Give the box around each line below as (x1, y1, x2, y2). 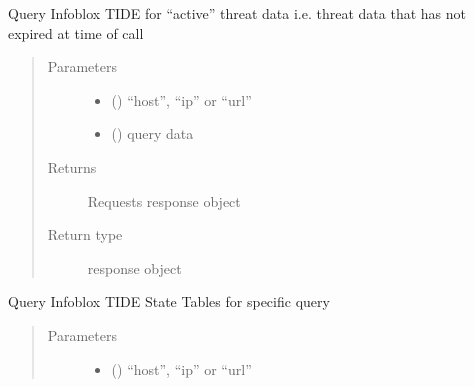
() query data (111, 123, 194, 144)
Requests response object (87, 190, 241, 211)
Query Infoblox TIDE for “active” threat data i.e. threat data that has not (8, 3, 466, 23)
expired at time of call (8, 22, 144, 43)
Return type (47, 224, 123, 245)
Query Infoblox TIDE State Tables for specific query (8, 291, 330, 312)
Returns (47, 156, 97, 177)
